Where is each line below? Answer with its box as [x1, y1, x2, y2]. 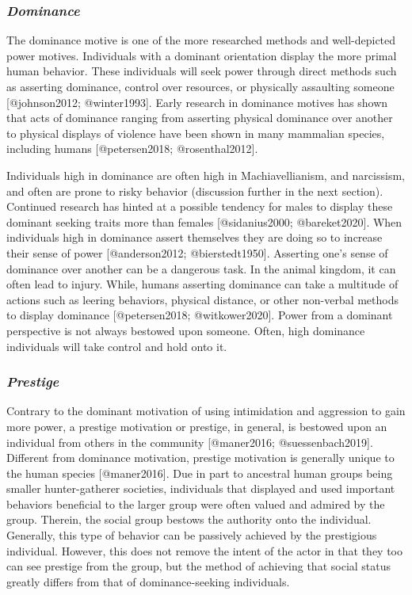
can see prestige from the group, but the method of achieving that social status [6, 558, 391, 574]
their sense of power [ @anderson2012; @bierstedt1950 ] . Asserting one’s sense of [6, 244, 388, 261]
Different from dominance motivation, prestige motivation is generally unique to [6, 449, 395, 466]
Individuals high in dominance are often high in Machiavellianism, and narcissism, [6, 166, 405, 183]
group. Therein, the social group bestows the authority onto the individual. [6, 511, 372, 528]
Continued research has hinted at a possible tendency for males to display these [6, 198, 393, 215]
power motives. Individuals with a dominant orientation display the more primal [6, 47, 397, 63]
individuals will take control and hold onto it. [6, 338, 227, 354]
